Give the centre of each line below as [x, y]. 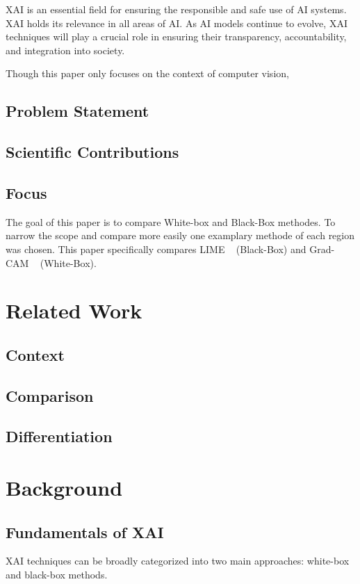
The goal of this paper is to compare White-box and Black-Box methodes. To [171, 221]
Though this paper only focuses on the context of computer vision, [147, 73]
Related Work [74, 310]
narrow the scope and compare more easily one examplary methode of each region [180, 235]
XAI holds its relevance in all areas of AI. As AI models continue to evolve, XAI [177, 23]
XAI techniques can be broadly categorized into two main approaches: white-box [178, 561]
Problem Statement [77, 111]
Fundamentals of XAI [85, 532]
